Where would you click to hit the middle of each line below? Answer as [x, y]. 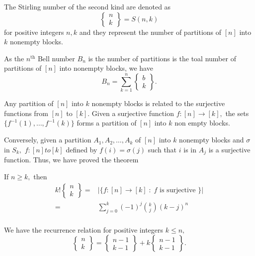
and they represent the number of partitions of [150, 32]
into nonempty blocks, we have [106, 68]
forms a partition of [107, 123]
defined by [82, 149]
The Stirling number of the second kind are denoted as [87, 6]
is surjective [178, 191]
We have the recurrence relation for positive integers [84, 229]
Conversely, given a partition [48, 140]
